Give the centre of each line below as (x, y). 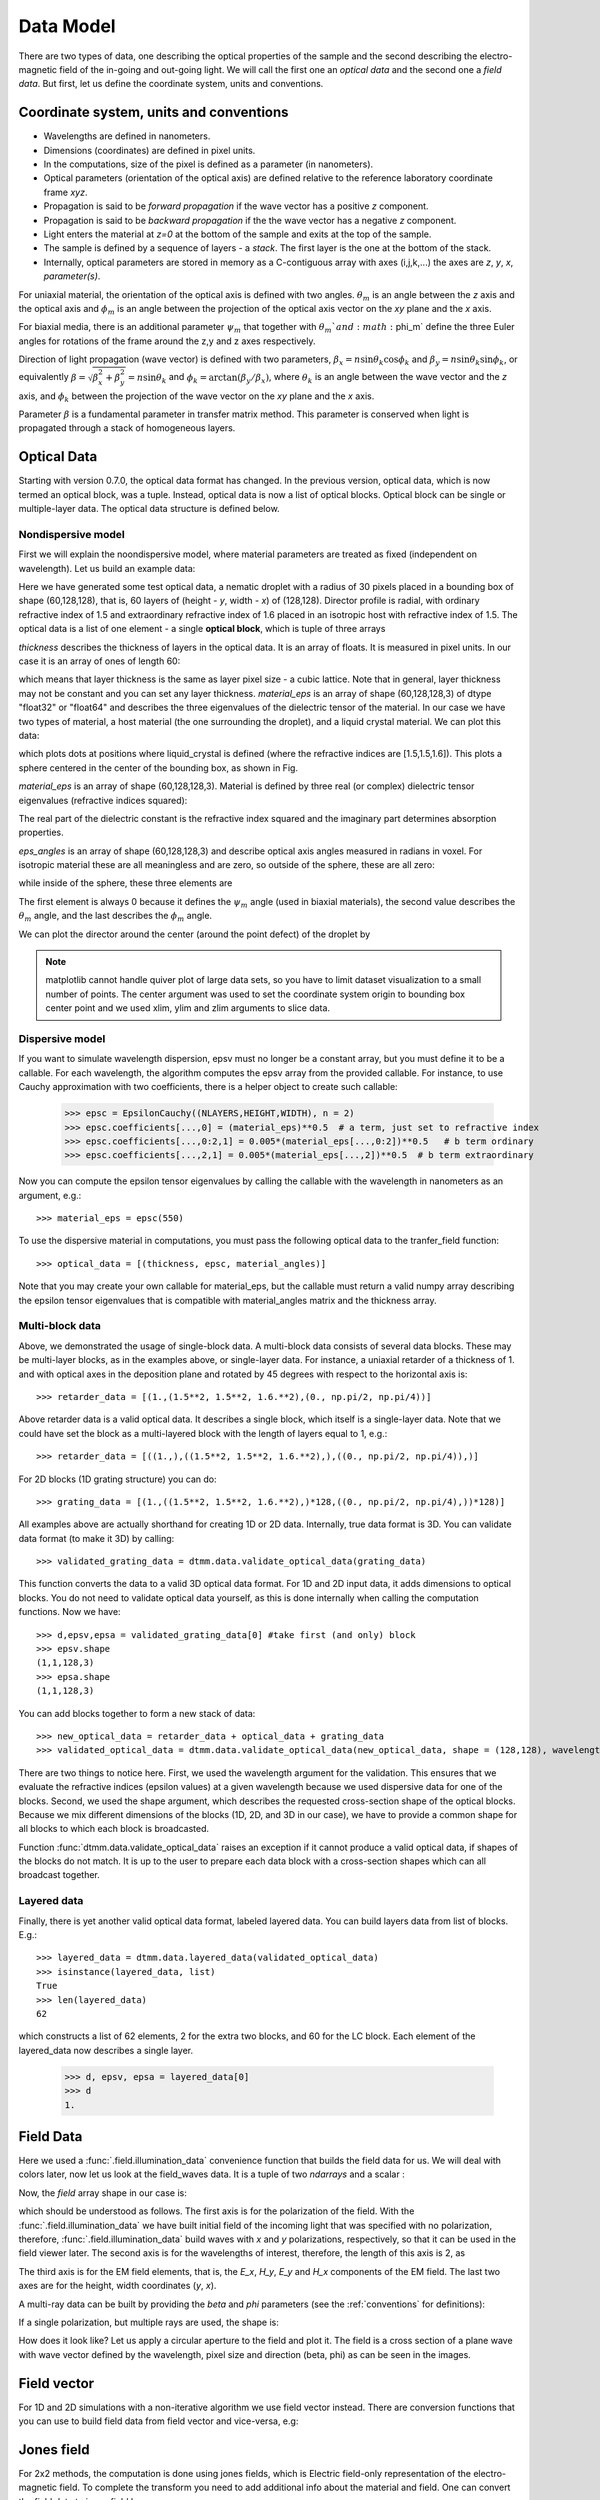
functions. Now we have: (69, 1612)
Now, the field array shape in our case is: (102, 2192)
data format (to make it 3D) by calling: (96, 1538)
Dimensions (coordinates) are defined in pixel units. (149, 150)
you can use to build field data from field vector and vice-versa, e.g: (158, 2421)
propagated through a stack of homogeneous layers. (127, 428)
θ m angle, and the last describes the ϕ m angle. (115, 917)
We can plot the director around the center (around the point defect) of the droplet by (194, 934)
